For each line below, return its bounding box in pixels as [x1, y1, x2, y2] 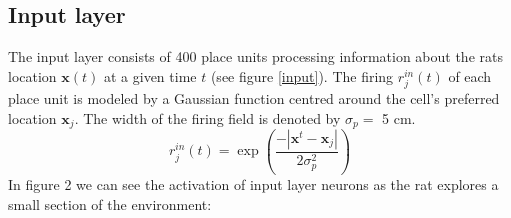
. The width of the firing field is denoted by [74, 107, 341, 128]
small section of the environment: [8, 193, 212, 214]
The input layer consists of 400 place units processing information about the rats [8, 46, 503, 67]
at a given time [103, 65, 197, 86]
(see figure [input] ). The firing [210, 65, 394, 86]
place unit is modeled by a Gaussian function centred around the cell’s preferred [8, 87, 500, 108]
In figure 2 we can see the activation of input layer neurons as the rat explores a [8, 173, 499, 194]
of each [448, 65, 492, 86]
